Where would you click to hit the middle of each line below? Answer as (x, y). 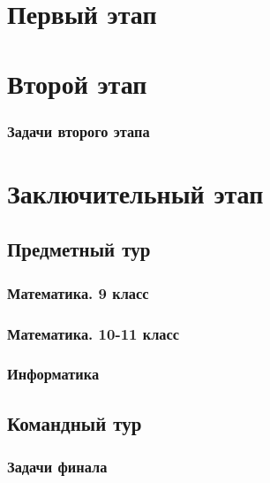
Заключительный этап (135, 192)
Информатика (53, 374)
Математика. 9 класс (78, 292)
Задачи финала (57, 466)
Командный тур (75, 422)
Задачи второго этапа (79, 130)
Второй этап (77, 83)
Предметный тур (79, 249)
